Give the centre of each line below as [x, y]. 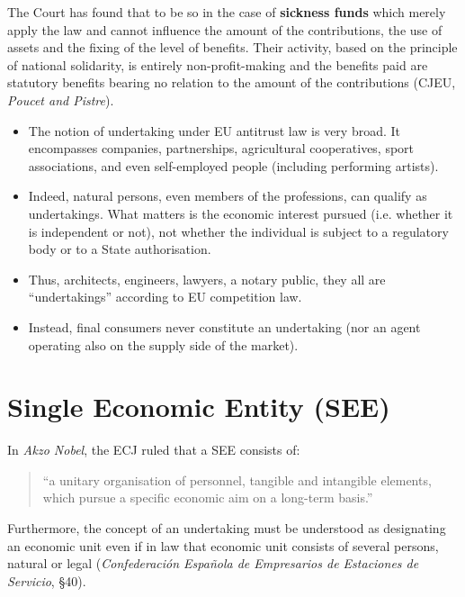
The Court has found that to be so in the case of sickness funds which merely [227, 12]
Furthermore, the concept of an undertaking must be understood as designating [227, 528]
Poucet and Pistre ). [61, 99]
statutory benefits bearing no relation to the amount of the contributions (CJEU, [232, 82]
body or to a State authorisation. [120, 249]
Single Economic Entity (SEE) [199, 407]
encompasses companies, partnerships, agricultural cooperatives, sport [221, 148]
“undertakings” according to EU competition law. [165, 297]
